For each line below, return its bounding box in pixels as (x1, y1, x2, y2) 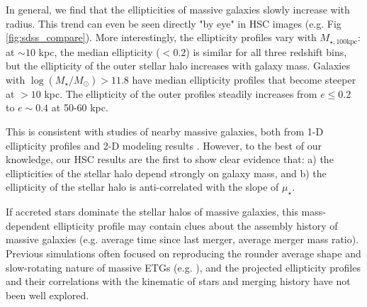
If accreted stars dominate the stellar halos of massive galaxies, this (6, 204, 298, 219)
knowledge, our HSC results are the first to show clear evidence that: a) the (6, 152, 334, 167)
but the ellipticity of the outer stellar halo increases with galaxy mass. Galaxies (6, 58, 350, 73)
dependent (6, 218, 51, 233)
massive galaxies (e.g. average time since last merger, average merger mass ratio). (6, 232, 359, 247)
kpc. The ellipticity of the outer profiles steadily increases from (44, 86, 317, 101)
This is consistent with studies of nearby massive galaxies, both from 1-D (6, 124, 324, 139)
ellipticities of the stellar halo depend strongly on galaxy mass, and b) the (6, 165, 327, 180)
